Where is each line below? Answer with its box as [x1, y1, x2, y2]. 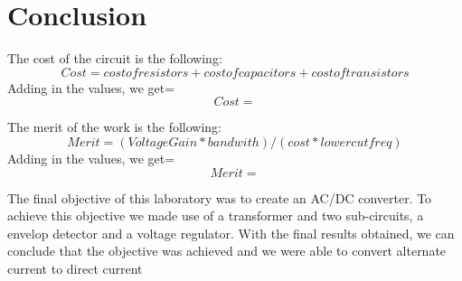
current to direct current [7, 258, 143, 277]
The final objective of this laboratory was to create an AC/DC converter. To [7, 188, 432, 207]
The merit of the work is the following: [7, 117, 222, 136]
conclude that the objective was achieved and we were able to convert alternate [7, 241, 447, 260]
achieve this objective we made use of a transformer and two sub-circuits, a [7, 206, 424, 225]
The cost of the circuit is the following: [7, 49, 222, 68]
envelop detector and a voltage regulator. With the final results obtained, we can [7, 223, 455, 242]
